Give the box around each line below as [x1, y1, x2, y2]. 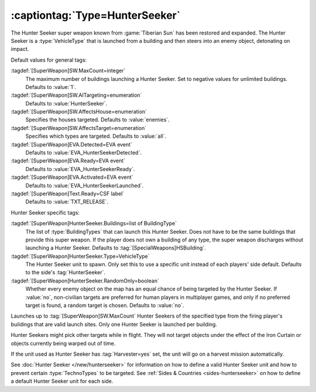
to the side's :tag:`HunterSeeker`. [25, 269, 105, 276]
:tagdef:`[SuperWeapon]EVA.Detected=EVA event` [11, 141, 133, 148]
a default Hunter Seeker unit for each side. [11, 378, 114, 385]
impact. [11, 46, 29, 53]
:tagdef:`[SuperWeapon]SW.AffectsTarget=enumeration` [11, 124, 146, 131]
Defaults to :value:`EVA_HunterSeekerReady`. [25, 165, 135, 172]
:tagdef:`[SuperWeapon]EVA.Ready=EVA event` [11, 157, 126, 164]
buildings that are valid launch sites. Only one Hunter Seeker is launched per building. [11, 321, 218, 328]
